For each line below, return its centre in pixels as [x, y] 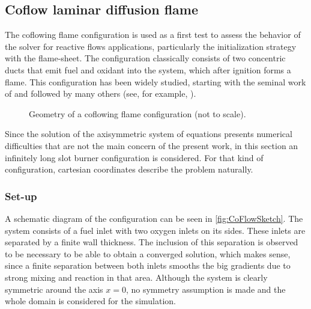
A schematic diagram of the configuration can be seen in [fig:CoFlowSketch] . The [154, 218]
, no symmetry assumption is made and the [206, 289]
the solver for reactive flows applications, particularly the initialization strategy [151, 46]
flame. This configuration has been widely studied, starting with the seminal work [155, 81]
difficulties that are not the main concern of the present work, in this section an [152, 145]
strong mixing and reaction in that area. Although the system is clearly [136, 277]
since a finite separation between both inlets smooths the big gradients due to [148, 265]
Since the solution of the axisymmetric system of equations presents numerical [149, 134]
